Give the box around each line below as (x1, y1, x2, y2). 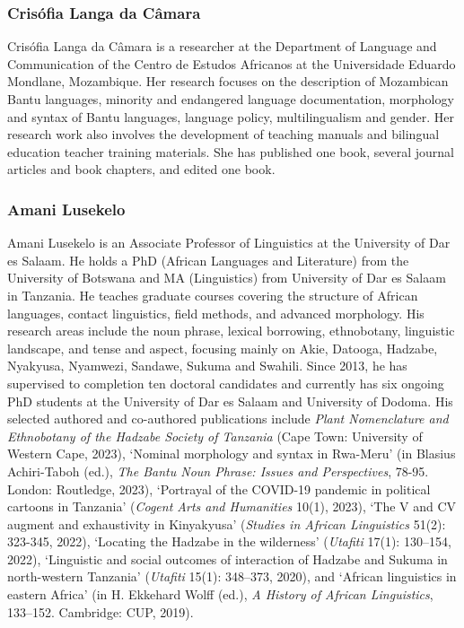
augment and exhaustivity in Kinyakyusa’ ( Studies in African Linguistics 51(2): (7, 514, 446, 533)
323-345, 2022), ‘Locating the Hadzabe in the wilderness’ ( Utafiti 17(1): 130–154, (7, 532, 451, 551)
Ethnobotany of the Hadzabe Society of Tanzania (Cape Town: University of (7, 426, 423, 445)
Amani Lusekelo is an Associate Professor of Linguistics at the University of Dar (7, 233, 451, 252)
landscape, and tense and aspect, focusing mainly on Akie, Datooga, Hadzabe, (7, 338, 438, 357)
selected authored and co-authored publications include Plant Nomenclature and (7, 409, 449, 428)
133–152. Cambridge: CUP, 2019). (7, 602, 194, 621)
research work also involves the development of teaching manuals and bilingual (7, 125, 440, 144)
